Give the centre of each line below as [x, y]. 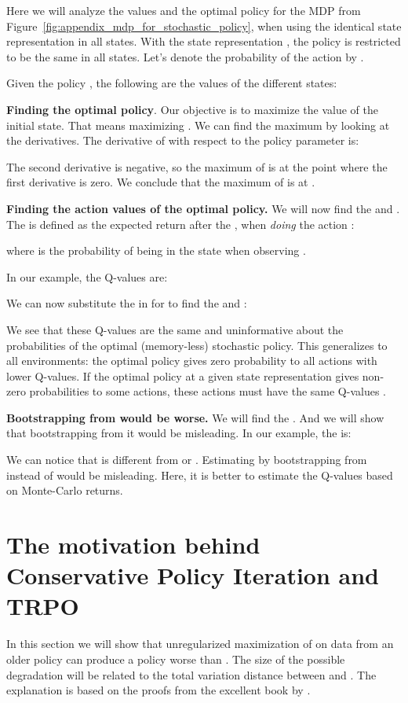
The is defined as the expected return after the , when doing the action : [180, 224]
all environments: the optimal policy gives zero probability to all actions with [192, 361]
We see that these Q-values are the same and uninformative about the [175, 329]
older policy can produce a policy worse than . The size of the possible [176, 659]
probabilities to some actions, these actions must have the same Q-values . [208, 391]
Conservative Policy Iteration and [193, 575]
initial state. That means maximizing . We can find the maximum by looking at [198, 125]
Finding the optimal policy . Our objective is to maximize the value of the [192, 109]
